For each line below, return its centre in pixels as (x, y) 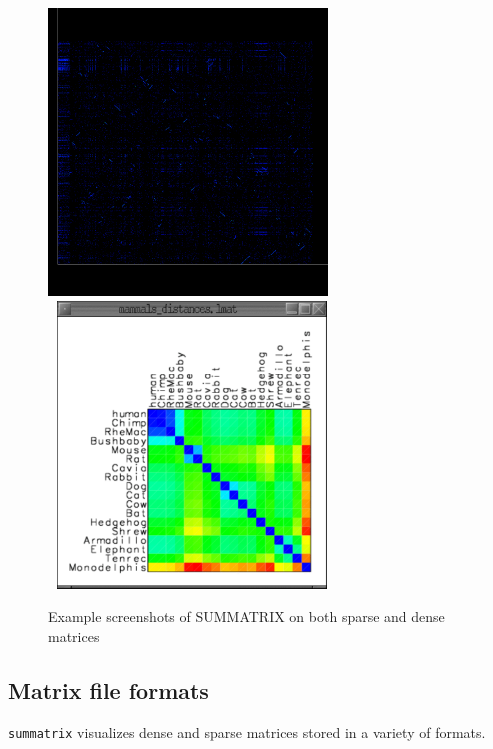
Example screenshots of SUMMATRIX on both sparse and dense (246, 616)
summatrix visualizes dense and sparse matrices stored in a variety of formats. (247, 731)
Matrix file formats (108, 689)
